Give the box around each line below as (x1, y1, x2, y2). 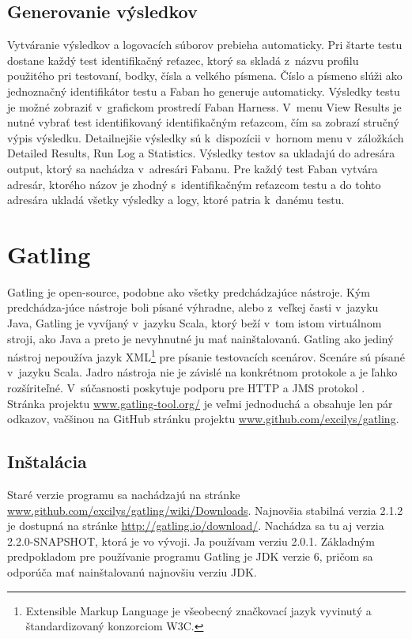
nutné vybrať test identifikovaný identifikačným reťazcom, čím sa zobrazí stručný (7, 114, 399, 130)
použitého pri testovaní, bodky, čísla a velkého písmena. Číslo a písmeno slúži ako (7, 67, 403, 84)
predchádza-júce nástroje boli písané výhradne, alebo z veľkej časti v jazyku (7, 299, 379, 316)
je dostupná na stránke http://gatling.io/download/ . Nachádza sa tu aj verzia (7, 517, 384, 534)
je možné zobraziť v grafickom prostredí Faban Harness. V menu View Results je (7, 98, 402, 115)
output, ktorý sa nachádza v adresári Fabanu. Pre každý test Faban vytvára (7, 160, 378, 176)
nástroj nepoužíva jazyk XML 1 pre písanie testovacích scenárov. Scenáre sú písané (7, 346, 405, 365)
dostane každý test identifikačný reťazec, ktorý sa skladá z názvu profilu (7, 51, 359, 68)
